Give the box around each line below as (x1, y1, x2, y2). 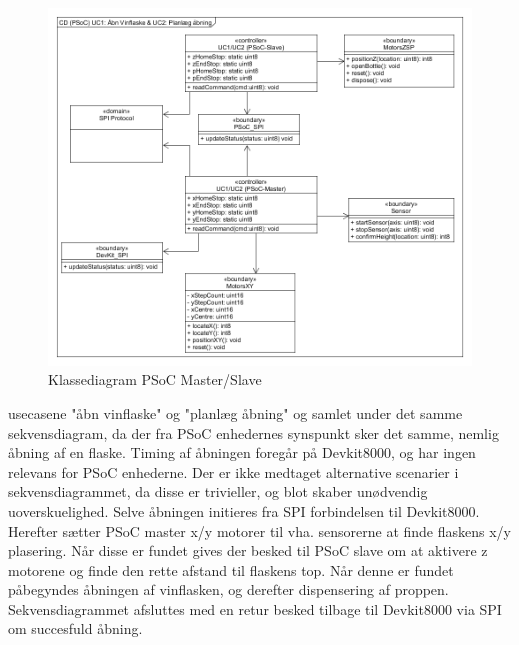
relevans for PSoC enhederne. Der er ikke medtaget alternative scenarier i (8, 461, 459, 482)
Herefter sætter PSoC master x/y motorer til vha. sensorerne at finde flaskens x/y (8, 520, 511, 541)
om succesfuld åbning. (8, 618, 143, 639)
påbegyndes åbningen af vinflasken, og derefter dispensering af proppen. (8, 579, 449, 600)
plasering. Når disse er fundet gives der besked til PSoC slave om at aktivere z (8, 540, 488, 561)
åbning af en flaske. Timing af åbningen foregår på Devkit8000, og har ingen (8, 442, 476, 463)
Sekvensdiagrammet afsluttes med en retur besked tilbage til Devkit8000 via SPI (8, 598, 502, 619)
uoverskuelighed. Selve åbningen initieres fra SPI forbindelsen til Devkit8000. (8, 500, 480, 521)
